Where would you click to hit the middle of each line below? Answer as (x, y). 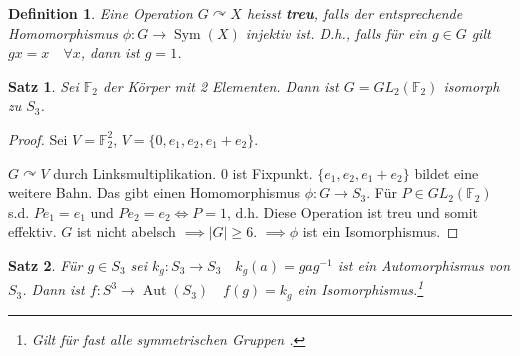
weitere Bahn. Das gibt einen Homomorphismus (154, 192)
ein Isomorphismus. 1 (360, 288)
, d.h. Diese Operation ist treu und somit (352, 211)
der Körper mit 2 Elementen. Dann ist (221, 85)
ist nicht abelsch (126, 231)
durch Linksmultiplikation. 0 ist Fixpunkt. (183, 172)
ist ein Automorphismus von (424, 264)
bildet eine (446, 172)
